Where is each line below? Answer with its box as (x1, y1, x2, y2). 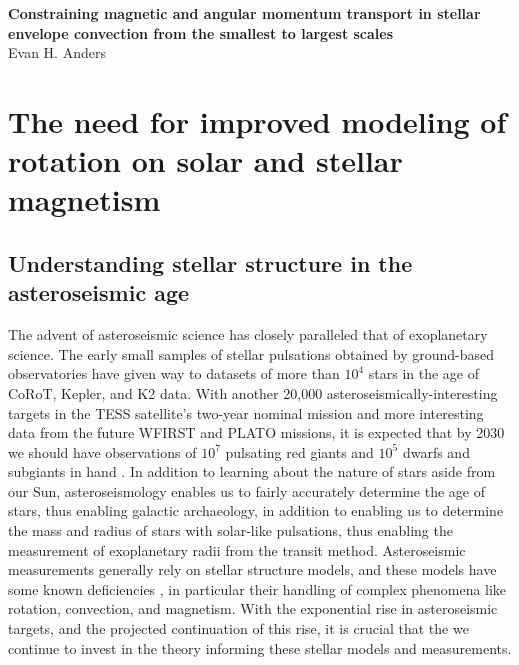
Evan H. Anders (8, 42, 106, 63)
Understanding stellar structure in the (8, 247, 413, 278)
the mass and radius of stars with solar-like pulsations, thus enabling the (8, 520, 453, 541)
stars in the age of (368, 363, 479, 384)
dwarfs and (402, 441, 470, 462)
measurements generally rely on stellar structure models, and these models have (8, 559, 497, 580)
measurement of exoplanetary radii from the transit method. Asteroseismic (8, 539, 466, 560)
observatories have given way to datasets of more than (8, 363, 340, 384)
